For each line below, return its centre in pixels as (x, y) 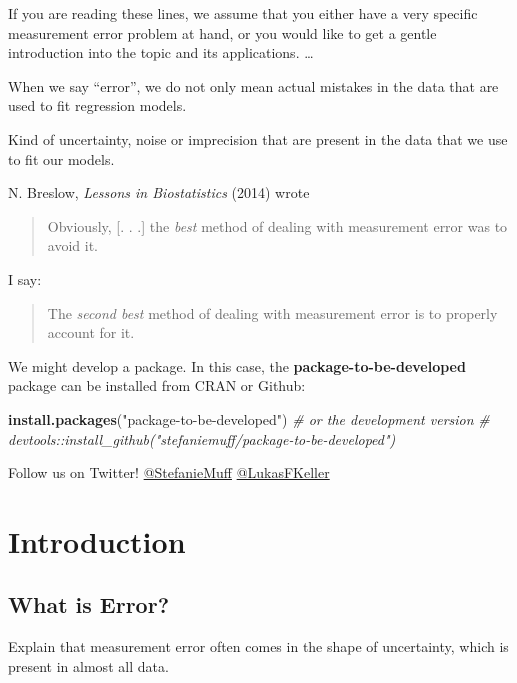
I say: (25, 278)
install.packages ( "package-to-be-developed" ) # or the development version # (249, 418)
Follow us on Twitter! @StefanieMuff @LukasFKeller (169, 472)
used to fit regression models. (97, 105)
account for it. (91, 332)
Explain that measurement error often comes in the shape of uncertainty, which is (258, 646)
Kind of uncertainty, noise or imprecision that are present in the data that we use (258, 138)
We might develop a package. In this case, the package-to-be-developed (237, 365)
